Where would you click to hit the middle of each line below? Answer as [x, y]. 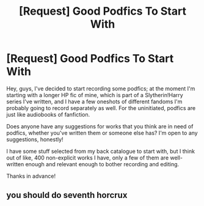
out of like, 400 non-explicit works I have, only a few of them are [88, 158]
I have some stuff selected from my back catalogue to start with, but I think [101, 151]
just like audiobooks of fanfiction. [48, 114]
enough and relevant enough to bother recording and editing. [102, 164]
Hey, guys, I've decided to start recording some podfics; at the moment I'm [101, 88]
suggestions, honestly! [35, 139]
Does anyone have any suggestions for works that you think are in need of [100, 126]
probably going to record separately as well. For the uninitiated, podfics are [101, 108]
